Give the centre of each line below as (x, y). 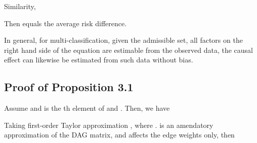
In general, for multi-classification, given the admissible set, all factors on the (123, 40)
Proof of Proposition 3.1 (69, 87)
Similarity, (20, 6)
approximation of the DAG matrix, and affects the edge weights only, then (119, 135)
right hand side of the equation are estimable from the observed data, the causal (129, 50)
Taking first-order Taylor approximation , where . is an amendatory (109, 125)
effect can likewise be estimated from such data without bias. (99, 60)
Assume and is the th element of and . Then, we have (87, 108)
